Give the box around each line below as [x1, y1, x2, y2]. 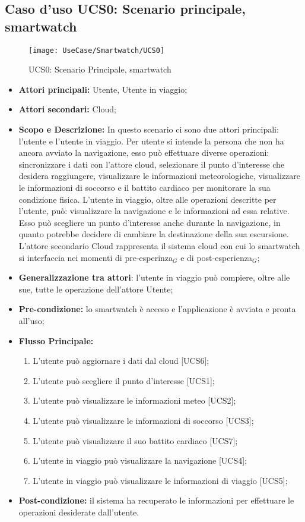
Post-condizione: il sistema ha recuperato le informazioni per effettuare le [18, 494, 294, 507]
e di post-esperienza [180, 251, 252, 263]
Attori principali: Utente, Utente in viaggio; [18, 83, 188, 95]
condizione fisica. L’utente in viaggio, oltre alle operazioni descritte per [18, 193, 277, 205]
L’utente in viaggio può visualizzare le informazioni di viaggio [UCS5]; [33, 474, 288, 486]
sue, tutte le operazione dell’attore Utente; [18, 282, 173, 295]
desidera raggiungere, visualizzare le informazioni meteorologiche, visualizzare [18, 169, 300, 182]
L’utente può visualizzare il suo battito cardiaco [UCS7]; [33, 434, 238, 446]
